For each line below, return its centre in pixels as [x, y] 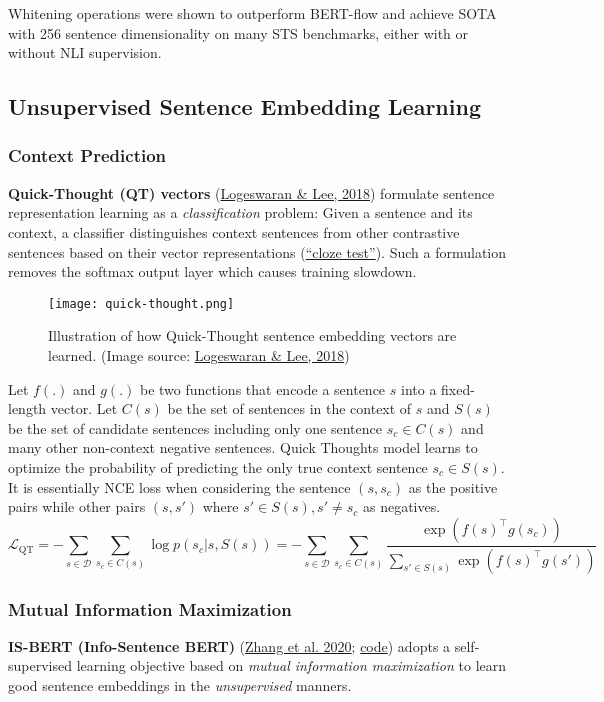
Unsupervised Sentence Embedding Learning [244, 106]
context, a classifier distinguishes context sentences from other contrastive [234, 231]
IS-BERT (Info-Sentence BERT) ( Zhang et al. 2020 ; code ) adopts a [229, 645]
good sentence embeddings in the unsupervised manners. [180, 685]
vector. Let [84, 408]
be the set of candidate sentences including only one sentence [195, 427]
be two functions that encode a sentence [262, 388]
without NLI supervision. [85, 52]
